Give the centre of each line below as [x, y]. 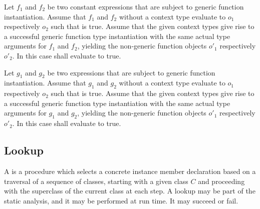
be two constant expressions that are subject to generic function [146, 6]
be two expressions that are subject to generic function [131, 72]
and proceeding [221, 181]
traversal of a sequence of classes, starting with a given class [96, 181]
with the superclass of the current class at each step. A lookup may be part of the [130, 191]
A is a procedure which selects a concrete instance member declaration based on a [130, 171]
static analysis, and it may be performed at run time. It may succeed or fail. [121, 200]
